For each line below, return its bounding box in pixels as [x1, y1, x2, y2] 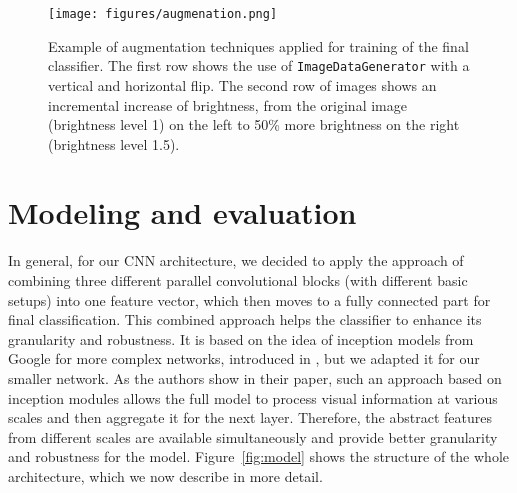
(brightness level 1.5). [48, 133, 180, 154]
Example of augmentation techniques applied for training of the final [48, 35, 469, 56]
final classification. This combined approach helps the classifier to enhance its [8, 309, 482, 330]
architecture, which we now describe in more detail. [8, 465, 323, 486]
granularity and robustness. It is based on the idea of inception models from [8, 328, 474, 349]
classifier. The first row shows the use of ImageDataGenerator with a [48, 55, 470, 76]
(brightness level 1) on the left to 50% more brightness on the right [48, 114, 460, 135]
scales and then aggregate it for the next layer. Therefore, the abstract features [8, 407, 492, 428]
